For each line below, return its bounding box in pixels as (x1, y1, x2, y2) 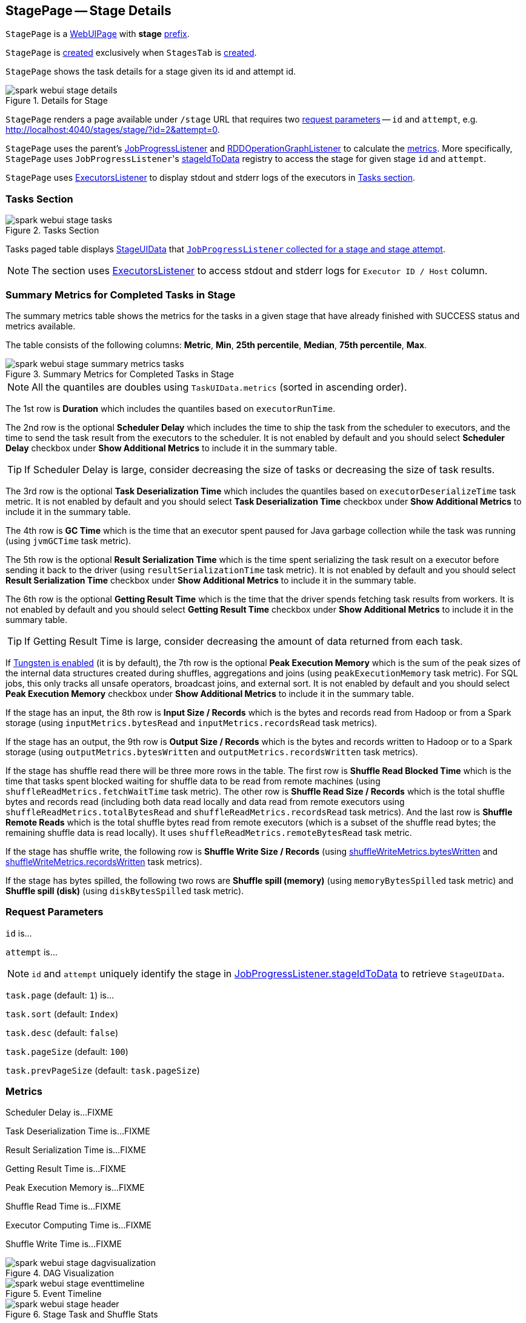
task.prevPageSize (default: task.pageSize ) (5, 1065, 200, 1076)
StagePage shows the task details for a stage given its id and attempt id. (5, 66, 296, 77)
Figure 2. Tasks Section (5, 225, 99, 236)
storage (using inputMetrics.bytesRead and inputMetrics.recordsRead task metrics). (5, 717, 378, 728)
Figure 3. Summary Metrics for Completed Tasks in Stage (5, 368, 235, 379)
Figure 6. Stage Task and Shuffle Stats (5, 1309, 158, 1320)
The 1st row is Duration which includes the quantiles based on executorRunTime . (5, 403, 336, 414)
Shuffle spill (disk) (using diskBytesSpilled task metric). (5, 885, 244, 896)
